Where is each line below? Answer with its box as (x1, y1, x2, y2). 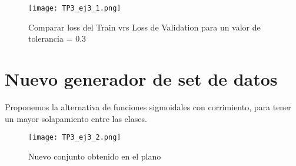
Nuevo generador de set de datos (5, 67, 278, 91)
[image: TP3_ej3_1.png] (28, 4, 121, 12)
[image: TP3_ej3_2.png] (28, 133, 121, 142)
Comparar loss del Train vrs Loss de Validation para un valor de (28, 21, 261, 33)
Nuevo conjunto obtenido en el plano (28, 150, 161, 162)
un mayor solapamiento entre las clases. (5, 112, 147, 124)
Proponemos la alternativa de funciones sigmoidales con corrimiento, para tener (5, 100, 291, 113)
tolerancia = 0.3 (28, 32, 87, 45)
